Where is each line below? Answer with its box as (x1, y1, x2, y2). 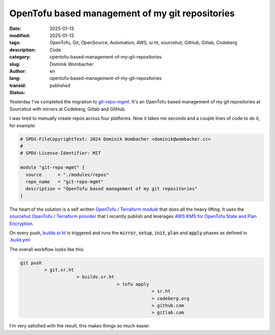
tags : (9, 40, 21, 46)
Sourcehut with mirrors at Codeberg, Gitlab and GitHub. (9, 106, 126, 112)
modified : (9, 32, 31, 38)
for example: (9, 122, 36, 128)
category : (9, 54, 31, 60)
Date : (9, 25, 21, 32)
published (49, 82, 71, 89)
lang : (9, 75, 21, 81)
